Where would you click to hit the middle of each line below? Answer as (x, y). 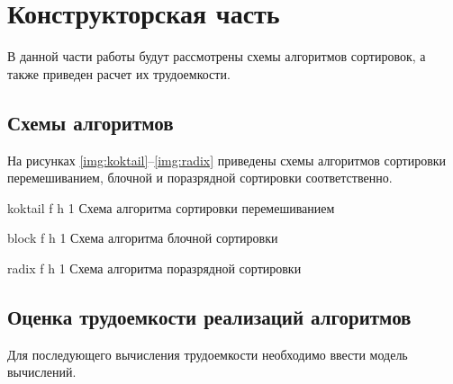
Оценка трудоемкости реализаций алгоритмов (209, 316)
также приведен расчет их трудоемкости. (119, 73)
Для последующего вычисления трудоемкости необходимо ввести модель (208, 354)
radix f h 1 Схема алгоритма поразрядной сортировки (154, 268)
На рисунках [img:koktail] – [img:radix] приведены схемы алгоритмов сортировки (227, 160)
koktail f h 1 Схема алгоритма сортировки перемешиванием (171, 207)
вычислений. (42, 372)
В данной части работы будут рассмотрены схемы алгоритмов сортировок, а (217, 56)
